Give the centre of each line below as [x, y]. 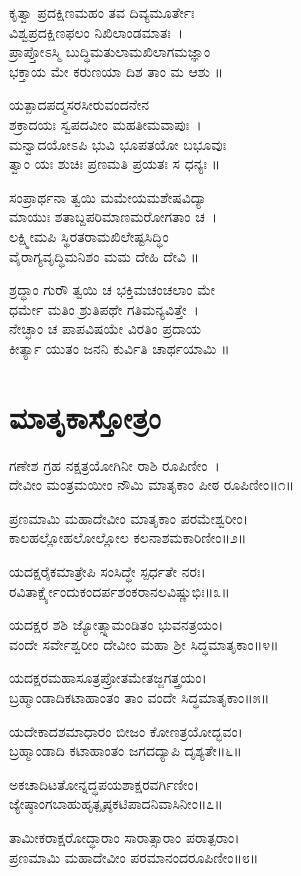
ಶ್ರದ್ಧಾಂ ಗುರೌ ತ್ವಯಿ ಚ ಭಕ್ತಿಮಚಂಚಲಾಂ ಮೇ [112, 289]
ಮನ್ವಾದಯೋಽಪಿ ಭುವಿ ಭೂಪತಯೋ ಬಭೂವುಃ [118, 143]
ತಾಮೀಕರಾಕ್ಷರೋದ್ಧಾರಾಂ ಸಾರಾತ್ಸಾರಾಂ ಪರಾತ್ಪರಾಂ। [124, 836]
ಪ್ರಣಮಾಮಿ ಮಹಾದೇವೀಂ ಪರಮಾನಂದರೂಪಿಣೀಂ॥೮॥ [134, 856]
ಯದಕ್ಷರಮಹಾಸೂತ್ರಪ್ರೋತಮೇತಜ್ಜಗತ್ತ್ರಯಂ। [108, 677]
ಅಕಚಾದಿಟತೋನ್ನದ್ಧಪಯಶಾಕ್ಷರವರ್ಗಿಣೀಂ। [104, 783]
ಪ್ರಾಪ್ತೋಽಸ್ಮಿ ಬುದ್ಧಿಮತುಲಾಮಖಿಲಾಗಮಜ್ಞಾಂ [110, 51]
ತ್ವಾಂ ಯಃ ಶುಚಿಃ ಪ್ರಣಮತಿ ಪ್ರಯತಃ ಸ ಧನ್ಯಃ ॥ [115, 163]
